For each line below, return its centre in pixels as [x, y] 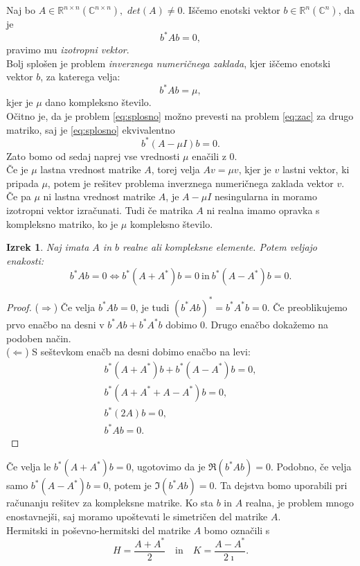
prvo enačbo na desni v [55, 324]
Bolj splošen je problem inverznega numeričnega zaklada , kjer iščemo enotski [169, 63]
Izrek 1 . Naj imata [48, 247]
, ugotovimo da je [168, 467]
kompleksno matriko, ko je [62, 223]
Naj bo [21, 10]
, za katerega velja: [80, 77]
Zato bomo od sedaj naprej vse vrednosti [93, 156]
